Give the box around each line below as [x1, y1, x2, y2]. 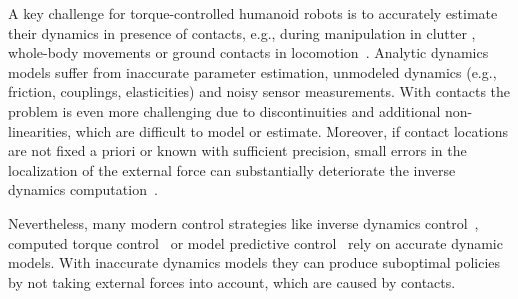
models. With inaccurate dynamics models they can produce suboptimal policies [8, 252, 501, 273]
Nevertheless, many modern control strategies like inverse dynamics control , [8, 212, 479, 233]
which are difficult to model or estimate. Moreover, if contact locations [75, 120, 509, 141]
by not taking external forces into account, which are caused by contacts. [8, 271, 456, 292]
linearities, [8, 120, 72, 141]
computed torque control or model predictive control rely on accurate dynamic [8, 232, 503, 253]
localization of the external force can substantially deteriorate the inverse [8, 159, 456, 180]
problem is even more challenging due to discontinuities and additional [8, 100, 441, 121]
